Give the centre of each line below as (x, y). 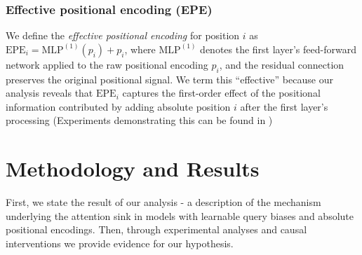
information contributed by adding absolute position (118, 106)
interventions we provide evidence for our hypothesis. (120, 243)
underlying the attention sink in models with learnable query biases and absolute (180, 215)
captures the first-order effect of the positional (221, 93)
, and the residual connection (282, 64)
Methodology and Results (133, 168)
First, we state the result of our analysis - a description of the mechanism (163, 202)
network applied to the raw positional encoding (107, 64)
